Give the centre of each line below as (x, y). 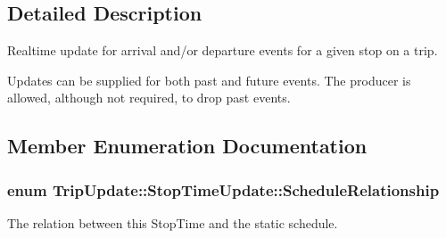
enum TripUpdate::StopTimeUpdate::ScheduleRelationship (223, 189)
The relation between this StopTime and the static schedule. (173, 222)
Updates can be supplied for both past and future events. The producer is (209, 80)
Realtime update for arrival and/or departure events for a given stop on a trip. (223, 50)
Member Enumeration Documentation (187, 146)
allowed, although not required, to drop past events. (149, 98)
